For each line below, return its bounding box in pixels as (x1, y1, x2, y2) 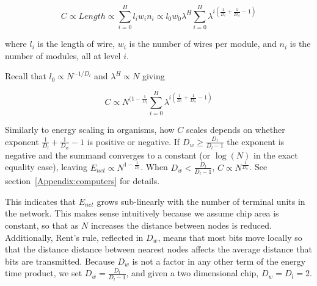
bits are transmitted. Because (5, 254, 115, 267)
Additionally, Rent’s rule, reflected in (5, 231, 144, 243)
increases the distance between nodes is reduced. (90, 218, 272, 231)
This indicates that (5, 195, 76, 207)
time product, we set (5, 266, 82, 279)
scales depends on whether (186, 123, 285, 136)
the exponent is (227, 135, 285, 148)
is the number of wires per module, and (129, 37, 277, 50)
